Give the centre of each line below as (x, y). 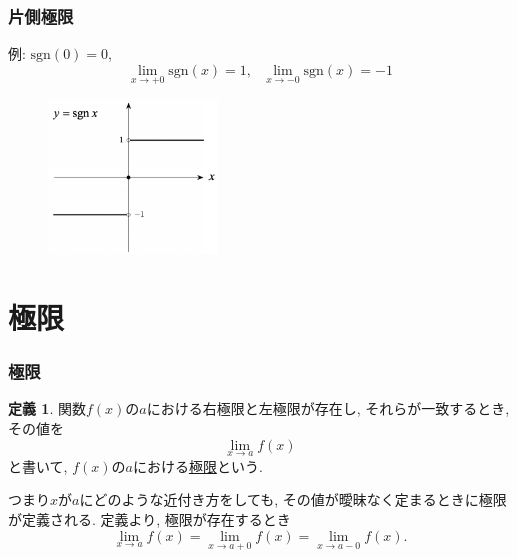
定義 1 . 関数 (47, 408)
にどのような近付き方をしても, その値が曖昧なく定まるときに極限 (293, 499)
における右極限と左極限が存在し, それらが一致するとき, (328, 408)
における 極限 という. (197, 465)
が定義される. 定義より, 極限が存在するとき (149, 518)
